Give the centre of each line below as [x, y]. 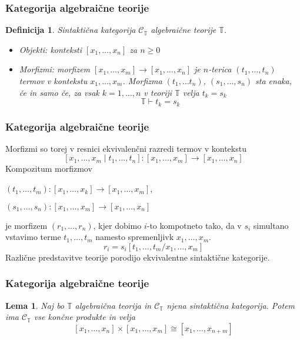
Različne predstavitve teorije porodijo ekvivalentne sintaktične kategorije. [138, 257]
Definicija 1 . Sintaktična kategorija [71, 30]
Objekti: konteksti [51, 49]
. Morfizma [142, 81]
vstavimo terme [33, 237]
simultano [271, 225]
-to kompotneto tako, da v [194, 225]
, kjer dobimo [117, 225]
